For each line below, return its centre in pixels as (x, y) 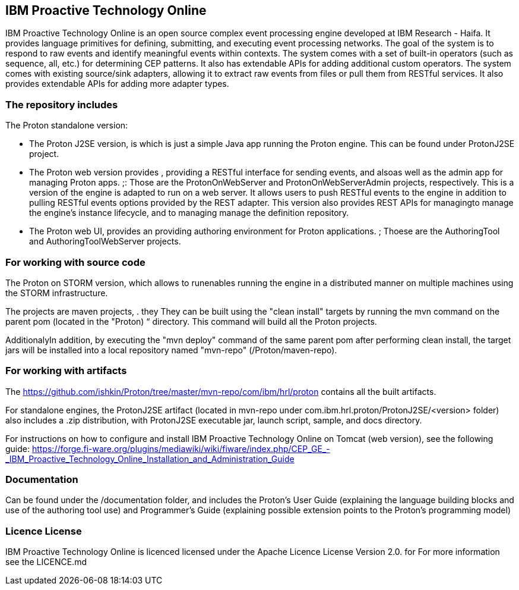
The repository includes (62, 104)
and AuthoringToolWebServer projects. (105, 241)
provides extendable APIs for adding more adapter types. (117, 84)
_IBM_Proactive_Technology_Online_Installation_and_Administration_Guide (150, 459)
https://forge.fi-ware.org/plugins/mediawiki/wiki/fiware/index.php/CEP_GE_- (181, 448)
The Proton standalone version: (67, 125)
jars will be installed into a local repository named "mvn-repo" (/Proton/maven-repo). (171, 350)
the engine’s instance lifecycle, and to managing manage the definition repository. (189, 213)
